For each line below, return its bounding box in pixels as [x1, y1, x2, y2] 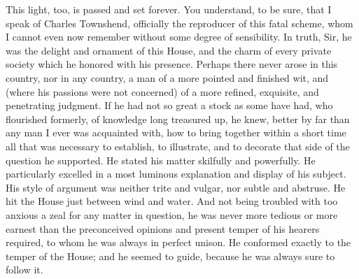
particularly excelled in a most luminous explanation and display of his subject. [6, 166, 346, 181]
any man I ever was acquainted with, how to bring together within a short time [6, 125, 346, 140]
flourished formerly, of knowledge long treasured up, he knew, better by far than [6, 111, 350, 126]
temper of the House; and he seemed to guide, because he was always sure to [6, 248, 335, 263]
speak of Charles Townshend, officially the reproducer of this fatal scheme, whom [6, 15, 353, 30]
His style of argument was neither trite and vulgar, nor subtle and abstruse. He [6, 180, 346, 194]
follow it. [6, 262, 43, 277]
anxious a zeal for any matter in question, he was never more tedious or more [6, 207, 338, 222]
